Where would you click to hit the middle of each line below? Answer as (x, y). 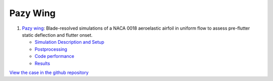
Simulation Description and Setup (70, 42)
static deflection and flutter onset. (57, 35)
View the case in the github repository (49, 72)
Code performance (54, 56)
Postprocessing (51, 49)
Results (42, 63)
